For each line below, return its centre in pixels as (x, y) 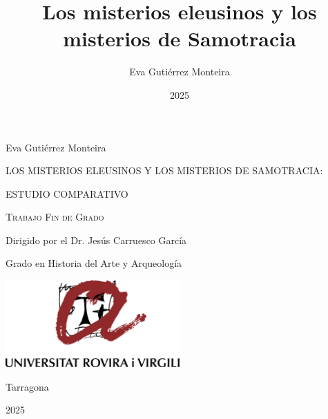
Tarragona (27, 386)
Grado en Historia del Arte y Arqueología (94, 263)
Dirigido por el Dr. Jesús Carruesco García (96, 240)
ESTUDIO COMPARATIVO (67, 193)
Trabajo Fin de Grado (55, 217)
